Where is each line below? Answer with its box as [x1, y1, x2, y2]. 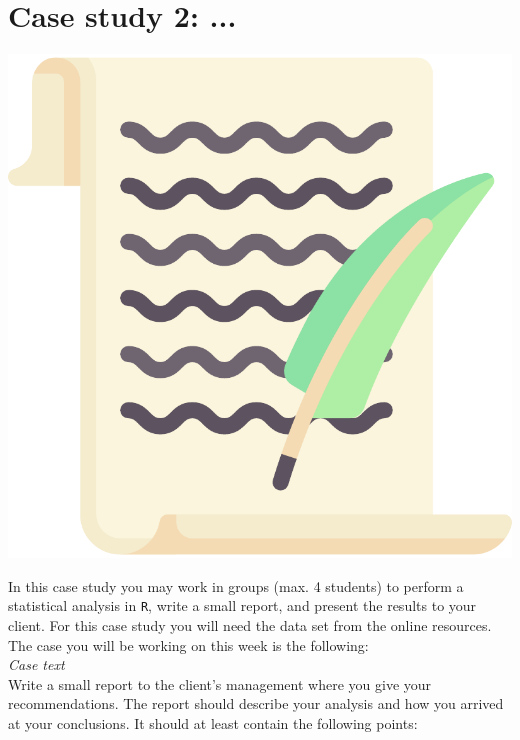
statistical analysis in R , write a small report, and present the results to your [8, 595, 477, 616]
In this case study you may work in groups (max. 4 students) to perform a [8, 575, 464, 596]
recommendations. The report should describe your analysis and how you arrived [8, 693, 504, 714]
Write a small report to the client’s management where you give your [8, 673, 432, 694]
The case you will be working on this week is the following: [8, 634, 369, 655]
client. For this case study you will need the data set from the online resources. [8, 614, 492, 635]
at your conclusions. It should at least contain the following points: [8, 712, 418, 733]
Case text [8, 654, 65, 675]
